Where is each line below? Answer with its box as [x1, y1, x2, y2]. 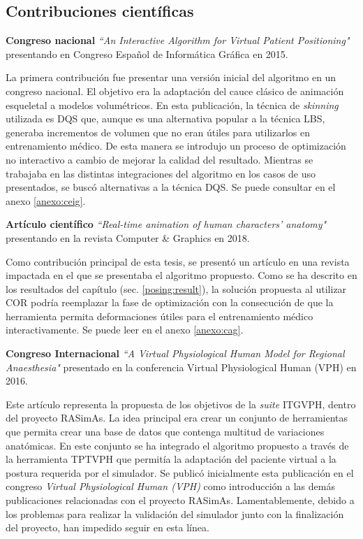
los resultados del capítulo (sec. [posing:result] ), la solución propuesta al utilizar [6, 281, 347, 296]
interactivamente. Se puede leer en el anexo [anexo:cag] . [6, 322, 244, 337]
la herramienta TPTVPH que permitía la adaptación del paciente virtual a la [6, 452, 336, 466]
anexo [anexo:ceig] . [6, 193, 86, 208]
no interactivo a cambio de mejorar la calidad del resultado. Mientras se [6, 152, 313, 166]
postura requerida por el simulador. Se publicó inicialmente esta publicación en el [6, 465, 354, 480]
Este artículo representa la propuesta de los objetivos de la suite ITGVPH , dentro [6, 396, 356, 411]
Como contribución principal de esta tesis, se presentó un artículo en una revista [6, 254, 350, 268]
